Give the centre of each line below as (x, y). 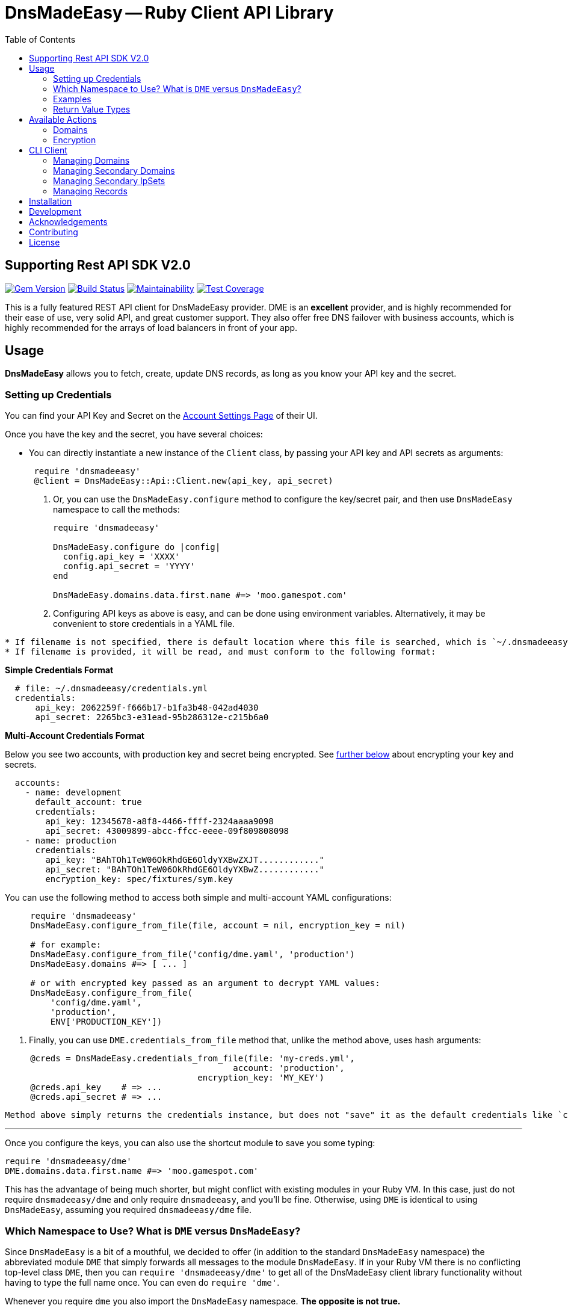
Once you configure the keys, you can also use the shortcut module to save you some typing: (190, 1143)
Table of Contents (40, 39)
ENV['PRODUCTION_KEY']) (106, 1022)
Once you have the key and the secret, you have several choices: (134, 434)
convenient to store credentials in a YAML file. (144, 624)
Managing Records (90, 191)
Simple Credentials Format (59, 670)
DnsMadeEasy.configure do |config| (137, 547)
